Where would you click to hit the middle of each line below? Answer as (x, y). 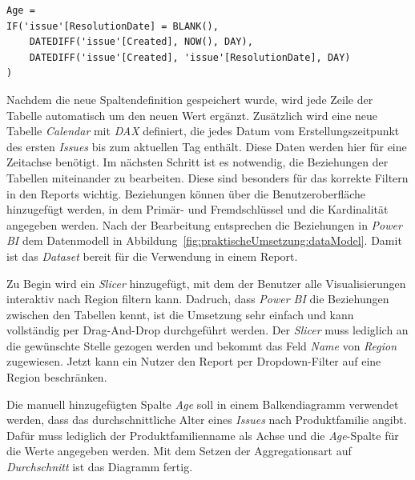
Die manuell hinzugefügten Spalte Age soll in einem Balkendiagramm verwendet (203, 404)
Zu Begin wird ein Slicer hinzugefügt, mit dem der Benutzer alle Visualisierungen (206, 283)
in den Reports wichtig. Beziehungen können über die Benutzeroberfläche (186, 193)
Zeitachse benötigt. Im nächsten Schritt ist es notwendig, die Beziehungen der (197, 162)
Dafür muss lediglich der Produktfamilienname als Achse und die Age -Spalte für (203, 435)
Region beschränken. (57, 377)
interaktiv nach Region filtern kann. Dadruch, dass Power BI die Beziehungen (198, 299)
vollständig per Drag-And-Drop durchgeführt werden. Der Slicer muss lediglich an (207, 330)
